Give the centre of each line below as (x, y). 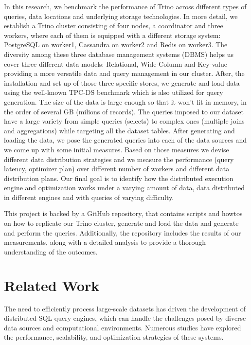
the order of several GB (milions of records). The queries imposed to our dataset (124, 111)
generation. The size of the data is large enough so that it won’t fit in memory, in (125, 101)
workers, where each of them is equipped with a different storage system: (112, 35)
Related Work (52, 285)
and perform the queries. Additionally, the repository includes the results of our (123, 232)
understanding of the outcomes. (51, 251)
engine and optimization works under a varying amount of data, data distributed (125, 188)
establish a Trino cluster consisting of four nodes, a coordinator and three (114, 26)
